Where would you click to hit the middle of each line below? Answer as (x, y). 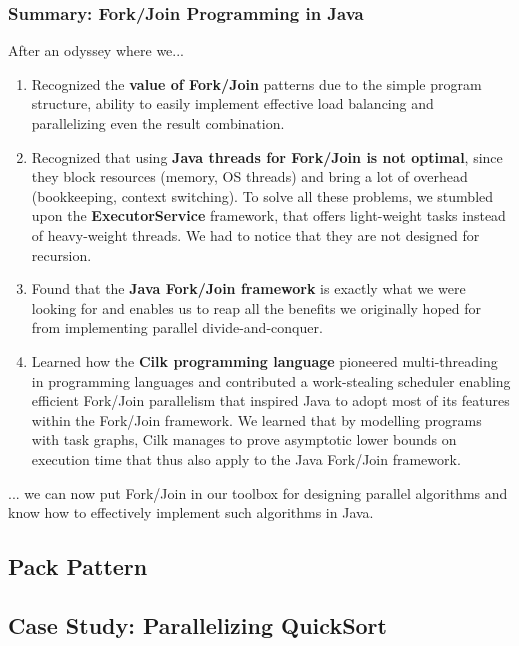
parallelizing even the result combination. (158, 123)
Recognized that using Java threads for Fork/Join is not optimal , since (267, 156)
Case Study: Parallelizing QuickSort (197, 624)
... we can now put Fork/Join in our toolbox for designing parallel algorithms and (258, 492)
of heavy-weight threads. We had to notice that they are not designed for (255, 234)
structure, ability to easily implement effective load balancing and (232, 103)
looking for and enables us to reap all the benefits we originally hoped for (256, 307)
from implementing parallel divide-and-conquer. (177, 327)
